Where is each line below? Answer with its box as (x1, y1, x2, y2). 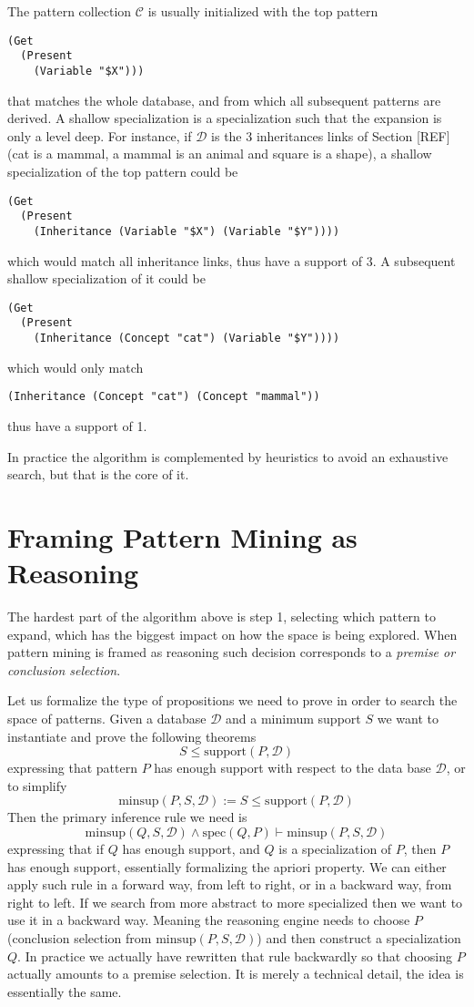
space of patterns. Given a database (7, 708, 207, 727)
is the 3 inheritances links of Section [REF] (211, 126, 450, 145)
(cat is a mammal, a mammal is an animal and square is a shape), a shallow (7, 144, 432, 163)
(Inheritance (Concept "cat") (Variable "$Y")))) (33, 332, 340, 344)
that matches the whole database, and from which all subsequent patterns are (7, 90, 441, 109)
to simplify (7, 776, 67, 795)
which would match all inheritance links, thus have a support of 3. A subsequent (7, 251, 456, 270)
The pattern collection (7, 2, 132, 20)
